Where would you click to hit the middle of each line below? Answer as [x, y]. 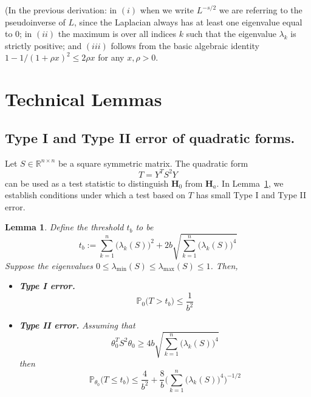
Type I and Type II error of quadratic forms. [150, 137]
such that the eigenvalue [231, 34]
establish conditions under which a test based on [95, 195]
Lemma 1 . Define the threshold [64, 227]
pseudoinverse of [35, 22]
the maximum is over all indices [117, 34]
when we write [167, 10]
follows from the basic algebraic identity [185, 45]
